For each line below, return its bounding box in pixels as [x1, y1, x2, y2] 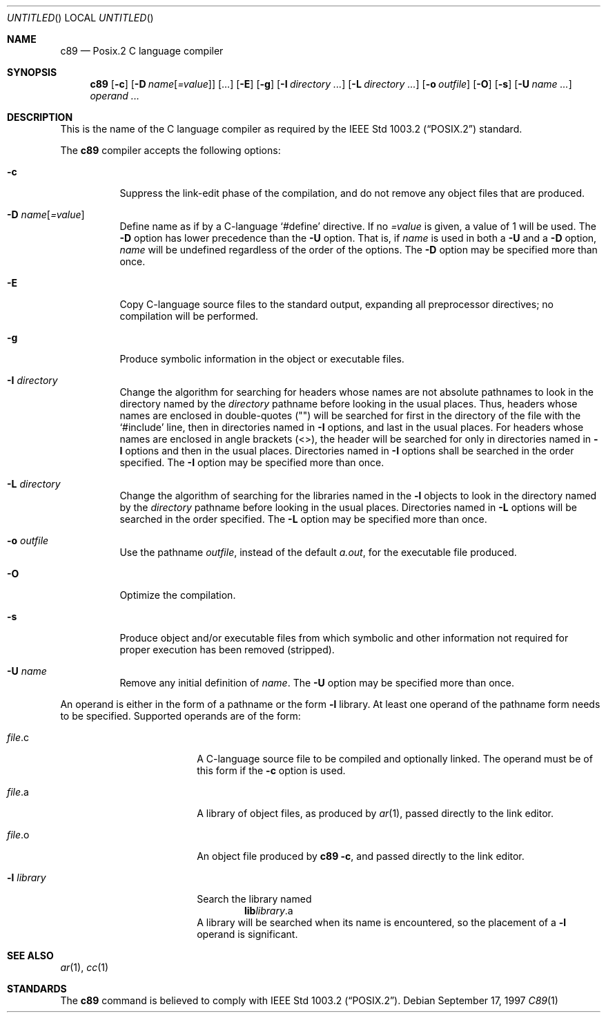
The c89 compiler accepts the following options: [60, 144, 281, 156]
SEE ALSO [7, 950, 54, 961]
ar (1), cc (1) [60, 961, 109, 973]
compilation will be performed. [119, 310, 258, 322]
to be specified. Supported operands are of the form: [60, 710, 301, 722]
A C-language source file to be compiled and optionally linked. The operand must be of [197, 753, 593, 765]
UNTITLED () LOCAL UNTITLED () [7, 12, 154, 23]
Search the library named [197, 893, 312, 905]
